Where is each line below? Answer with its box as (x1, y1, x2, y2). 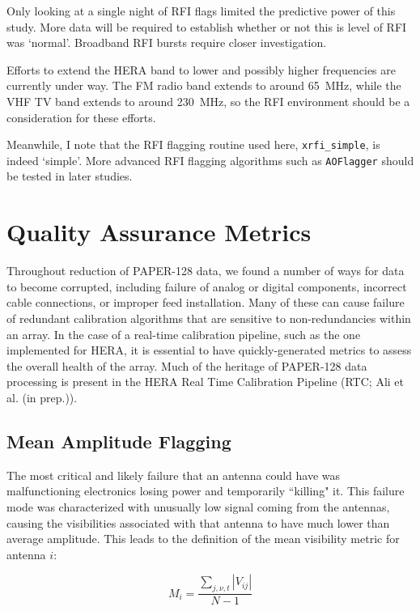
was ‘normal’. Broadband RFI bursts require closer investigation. (6, 34, 327, 51)
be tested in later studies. (6, 168, 133, 185)
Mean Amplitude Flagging (6, 428, 231, 453)
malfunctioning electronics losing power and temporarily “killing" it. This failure (6, 482, 405, 499)
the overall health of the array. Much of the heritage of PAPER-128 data (6, 357, 367, 374)
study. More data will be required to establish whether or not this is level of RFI (6, 18, 407, 35)
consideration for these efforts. (6, 108, 156, 125)
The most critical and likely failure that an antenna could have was (6, 466, 341, 483)
